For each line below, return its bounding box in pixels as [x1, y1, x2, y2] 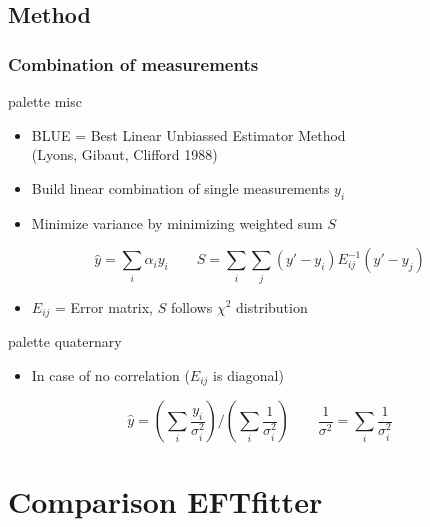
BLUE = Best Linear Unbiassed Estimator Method [31, 124, 346, 145]
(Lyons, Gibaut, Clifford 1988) [31, 144, 218, 165]
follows [170, 296, 213, 317]
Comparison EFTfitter [8, 481, 323, 522]
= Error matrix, [55, 296, 154, 317]
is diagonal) [213, 364, 284, 385]
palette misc [8, 91, 82, 111]
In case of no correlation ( [31, 364, 190, 385]
